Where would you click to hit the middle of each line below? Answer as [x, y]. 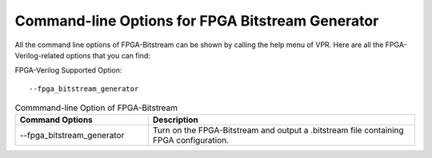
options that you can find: [108, 55]
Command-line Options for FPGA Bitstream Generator [197, 21]
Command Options [56, 120]
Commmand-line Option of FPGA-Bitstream [96, 108]
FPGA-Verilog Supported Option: [68, 70]
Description [176, 120]
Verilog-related [40, 55]
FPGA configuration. [191, 140]
